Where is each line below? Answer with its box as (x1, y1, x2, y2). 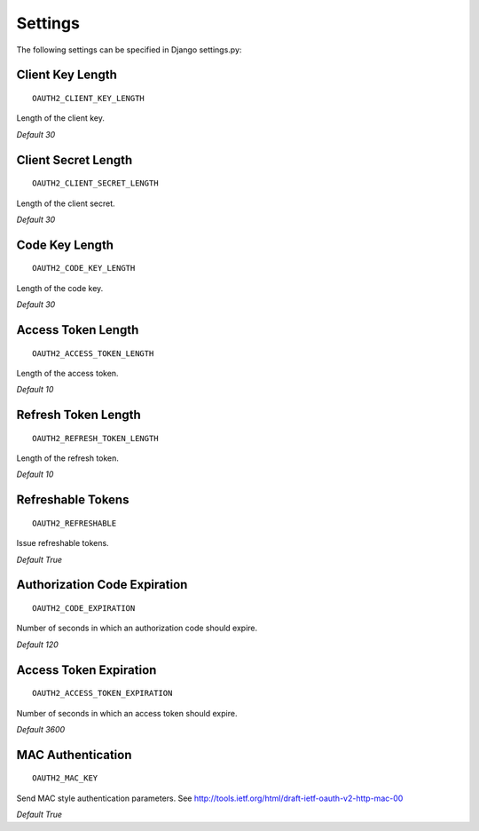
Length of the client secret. (16, 198, 115, 209)
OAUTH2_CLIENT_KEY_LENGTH (32, 93, 145, 103)
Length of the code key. (16, 282, 104, 293)
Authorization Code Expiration (16, 577, 188, 592)
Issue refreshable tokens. (16, 538, 110, 549)
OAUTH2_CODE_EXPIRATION (32, 604, 136, 613)
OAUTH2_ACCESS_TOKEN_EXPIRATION (32, 688, 173, 699)
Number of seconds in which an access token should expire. (16, 708, 238, 718)
